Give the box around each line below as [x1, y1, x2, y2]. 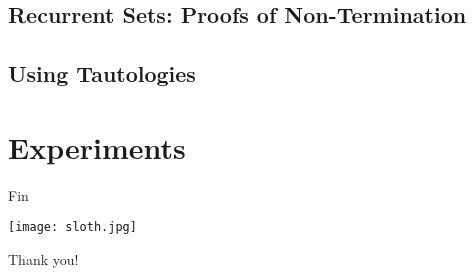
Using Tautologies [8, 58, 196, 89]
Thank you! [8, 248, 79, 269]
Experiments [8, 126, 186, 167]
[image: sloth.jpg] [8, 220, 137, 235]
